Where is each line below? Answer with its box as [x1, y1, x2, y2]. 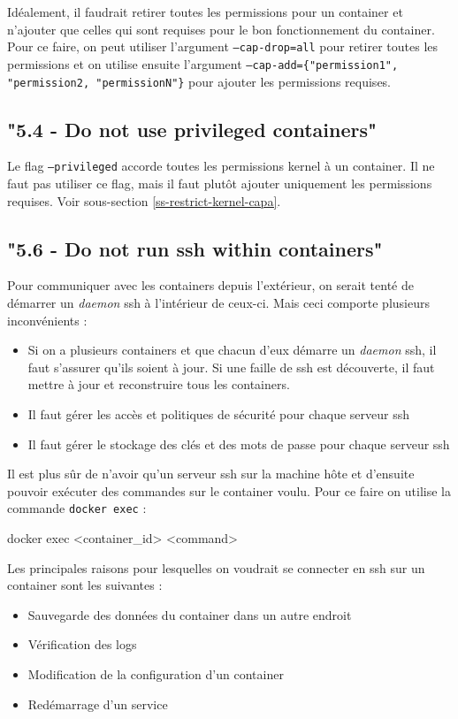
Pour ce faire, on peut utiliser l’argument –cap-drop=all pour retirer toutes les [7, 37, 439, 56]
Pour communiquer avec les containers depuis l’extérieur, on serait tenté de [7, 276, 414, 294]
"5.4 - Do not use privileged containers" [7, 115, 378, 142]
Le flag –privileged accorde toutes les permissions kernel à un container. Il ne [7, 157, 435, 175]
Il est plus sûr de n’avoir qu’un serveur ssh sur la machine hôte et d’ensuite [7, 464, 415, 483]
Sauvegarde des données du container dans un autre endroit [27, 605, 352, 623]
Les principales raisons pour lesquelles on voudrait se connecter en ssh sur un [7, 558, 425, 577]
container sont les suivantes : [7, 576, 163, 594]
